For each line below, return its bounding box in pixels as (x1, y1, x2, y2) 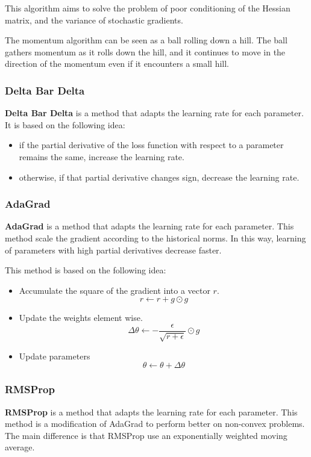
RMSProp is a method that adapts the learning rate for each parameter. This (5, 405, 298, 418)
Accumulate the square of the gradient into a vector (19, 284, 210, 296)
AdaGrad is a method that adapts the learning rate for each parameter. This (5, 220, 294, 232)
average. (5, 441, 35, 453)
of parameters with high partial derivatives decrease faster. (5, 243, 222, 256)
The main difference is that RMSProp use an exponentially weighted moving (5, 429, 287, 441)
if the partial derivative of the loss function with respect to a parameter (19, 138, 284, 151)
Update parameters (19, 349, 90, 362)
